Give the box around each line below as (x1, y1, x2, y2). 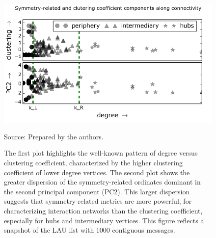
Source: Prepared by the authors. (4, 131, 104, 141)
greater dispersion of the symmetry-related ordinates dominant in (4, 177, 201, 187)
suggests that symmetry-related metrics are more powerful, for (4, 196, 192, 206)
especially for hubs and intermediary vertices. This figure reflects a (4, 215, 204, 225)
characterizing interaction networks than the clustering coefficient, (4, 206, 203, 216)
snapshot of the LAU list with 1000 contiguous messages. (4, 225, 175, 235)
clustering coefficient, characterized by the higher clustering (4, 158, 183, 168)
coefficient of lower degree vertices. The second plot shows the (4, 167, 190, 177)
